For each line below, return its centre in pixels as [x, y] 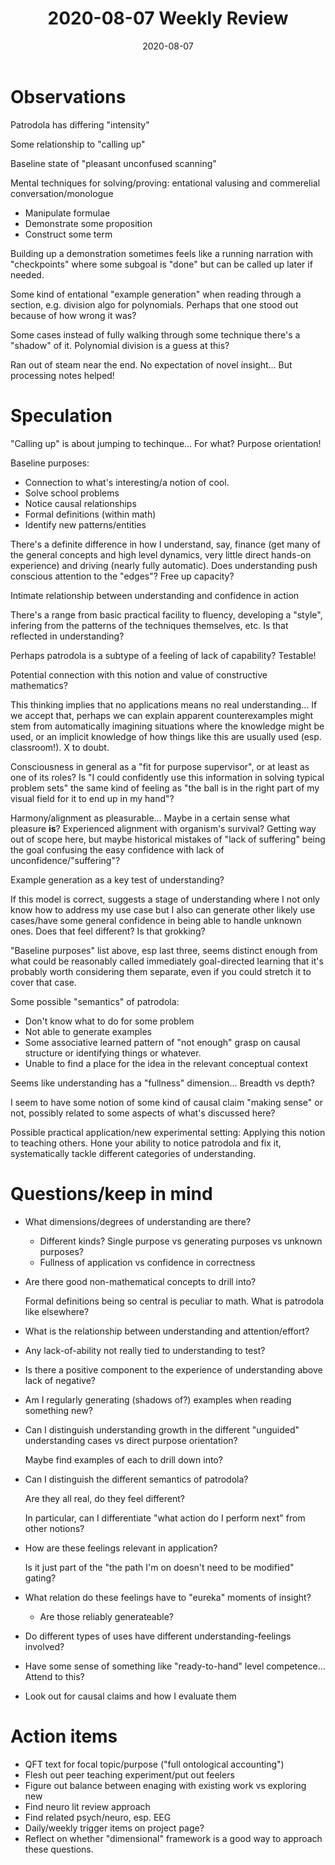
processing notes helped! [62, 375]
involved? [44, 1646]
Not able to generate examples [88, 1031]
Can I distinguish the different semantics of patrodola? [136, 1479]
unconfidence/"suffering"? [65, 860]
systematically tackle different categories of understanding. [133, 1153]
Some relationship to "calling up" [78, 144]
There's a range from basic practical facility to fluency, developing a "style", [166, 614]
